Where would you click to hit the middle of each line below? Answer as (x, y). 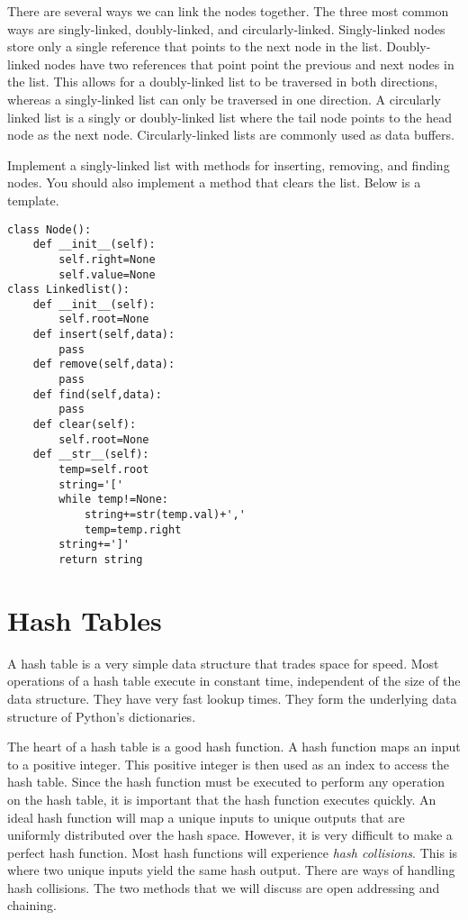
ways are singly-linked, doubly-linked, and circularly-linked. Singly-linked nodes (226, 28)
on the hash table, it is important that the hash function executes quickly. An (222, 799)
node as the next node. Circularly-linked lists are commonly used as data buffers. (231, 135)
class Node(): (49, 229)
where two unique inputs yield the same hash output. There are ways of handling (231, 870)
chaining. (32, 905)
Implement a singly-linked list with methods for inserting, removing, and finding (229, 164)
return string (101, 559)
